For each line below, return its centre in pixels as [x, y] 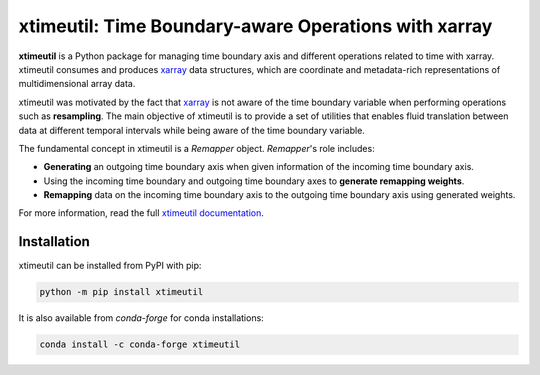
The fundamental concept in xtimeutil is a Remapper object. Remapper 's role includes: [196, 148]
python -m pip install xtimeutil [121, 292]
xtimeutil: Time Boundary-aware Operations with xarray [255, 26]
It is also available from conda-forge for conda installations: [141, 318]
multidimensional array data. [77, 84]
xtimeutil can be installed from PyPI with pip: [110, 266]
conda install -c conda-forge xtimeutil [139, 344]
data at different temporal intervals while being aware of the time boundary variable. [191, 130]
